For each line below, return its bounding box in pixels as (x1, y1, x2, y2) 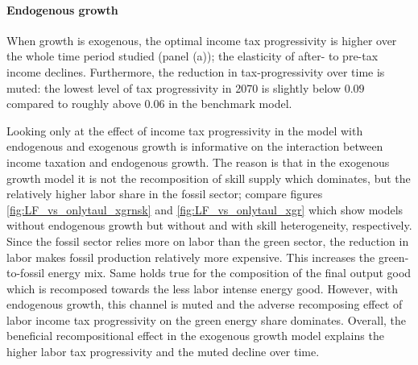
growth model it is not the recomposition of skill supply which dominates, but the (6, 169, 411, 186)
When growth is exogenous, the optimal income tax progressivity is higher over (6, 31, 397, 48)
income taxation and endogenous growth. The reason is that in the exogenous (6, 153, 390, 170)
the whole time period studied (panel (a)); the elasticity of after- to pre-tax (6, 48, 379, 64)
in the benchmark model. (168, 95, 292, 112)
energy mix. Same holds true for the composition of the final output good (48, 264, 412, 281)
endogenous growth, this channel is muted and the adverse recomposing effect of (6, 296, 403, 313)
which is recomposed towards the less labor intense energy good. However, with (6, 280, 398, 297)
